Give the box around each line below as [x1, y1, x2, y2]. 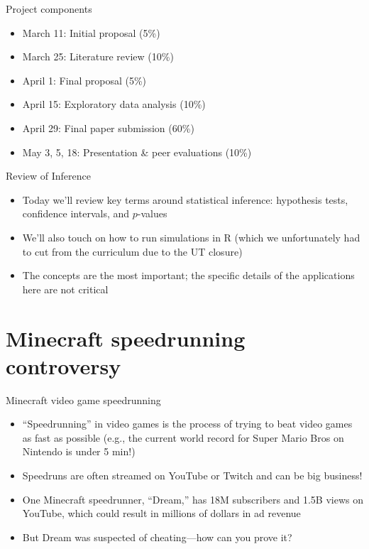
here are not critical [22, 281, 109, 296]
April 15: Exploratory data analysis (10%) [22, 97, 206, 112]
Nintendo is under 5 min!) [22, 444, 136, 459]
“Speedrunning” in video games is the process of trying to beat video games [22, 416, 353, 431]
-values [137, 206, 167, 221]
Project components [6, 1, 92, 16]
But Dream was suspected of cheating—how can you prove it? [22, 529, 292, 544]
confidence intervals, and [22, 206, 130, 221]
